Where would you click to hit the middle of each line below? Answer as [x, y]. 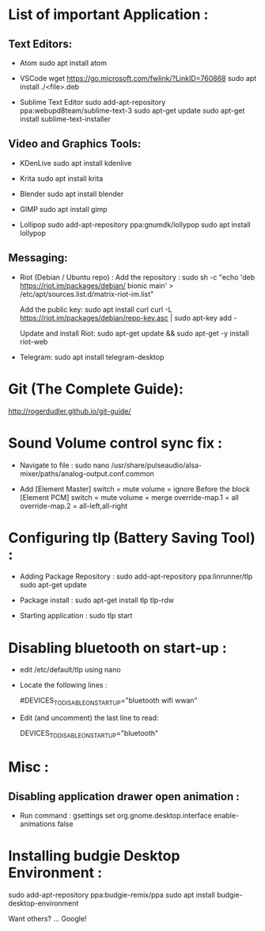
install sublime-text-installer [65, 119]
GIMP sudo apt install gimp [64, 209]
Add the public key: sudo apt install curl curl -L [96, 309]
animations [38, 824]
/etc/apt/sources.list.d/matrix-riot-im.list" [87, 294]
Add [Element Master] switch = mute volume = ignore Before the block [135, 489]
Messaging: [38, 258]
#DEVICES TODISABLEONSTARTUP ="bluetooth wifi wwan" [108, 702]
